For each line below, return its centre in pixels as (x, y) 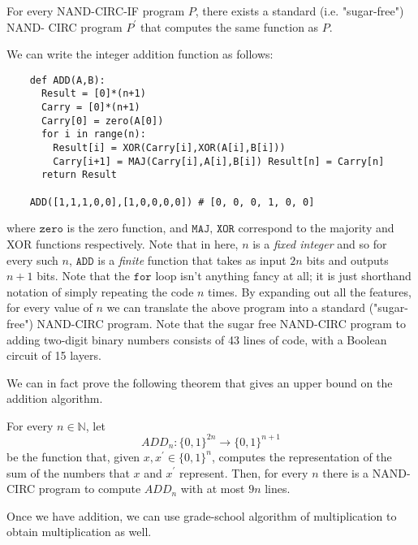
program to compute (90, 489)
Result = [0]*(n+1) (93, 94)
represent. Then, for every (243, 472)
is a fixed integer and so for (320, 243)
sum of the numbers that (68, 472)
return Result (79, 175)
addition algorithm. (55, 398)
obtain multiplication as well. (79, 532)
